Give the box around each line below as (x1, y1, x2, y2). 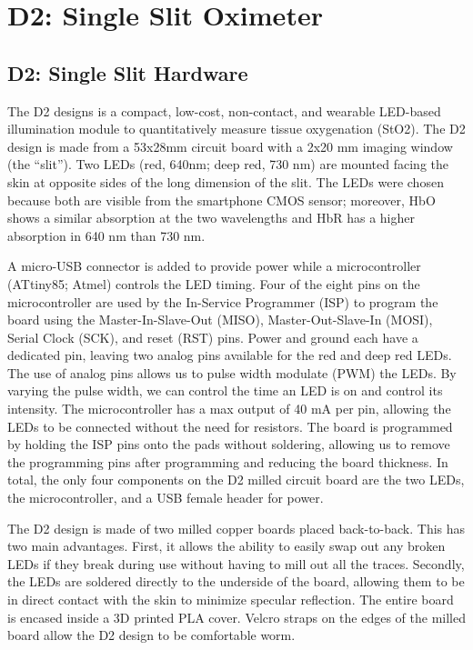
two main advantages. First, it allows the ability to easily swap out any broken (7, 536, 446, 555)
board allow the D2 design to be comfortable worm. (7, 625, 296, 645)
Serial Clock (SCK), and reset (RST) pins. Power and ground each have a (7, 327, 418, 346)
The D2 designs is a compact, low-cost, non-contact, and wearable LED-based (7, 101, 441, 120)
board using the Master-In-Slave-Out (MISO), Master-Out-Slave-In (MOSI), (7, 310, 433, 329)
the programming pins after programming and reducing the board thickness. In (7, 452, 448, 471)
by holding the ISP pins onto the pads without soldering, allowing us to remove (7, 435, 450, 454)
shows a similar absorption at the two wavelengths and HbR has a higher (7, 208, 415, 227)
